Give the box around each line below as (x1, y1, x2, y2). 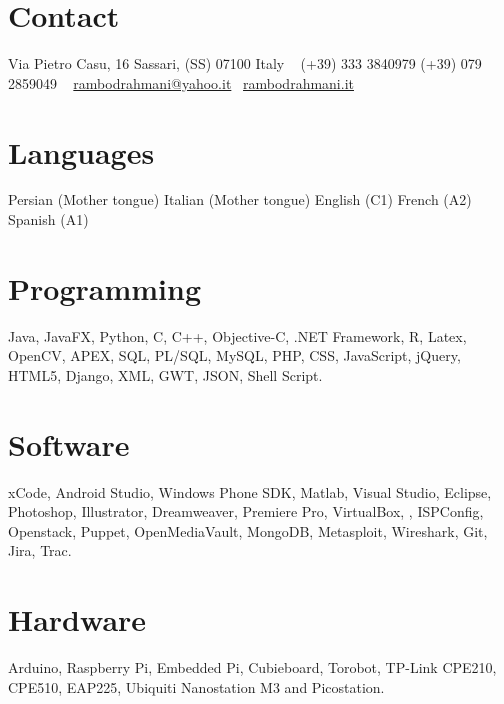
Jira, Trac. (8, 540, 72, 561)
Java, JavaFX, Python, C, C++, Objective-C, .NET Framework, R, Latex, (8, 325, 467, 346)
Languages (8, 131, 155, 172)
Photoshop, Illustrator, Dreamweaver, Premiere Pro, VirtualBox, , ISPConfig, (8, 501, 484, 522)
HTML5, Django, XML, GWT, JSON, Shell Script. (8, 364, 323, 385)
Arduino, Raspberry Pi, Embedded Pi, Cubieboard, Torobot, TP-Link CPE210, (8, 657, 497, 678)
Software (8, 423, 130, 464)
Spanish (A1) (8, 209, 89, 230)
